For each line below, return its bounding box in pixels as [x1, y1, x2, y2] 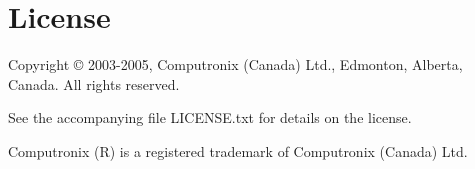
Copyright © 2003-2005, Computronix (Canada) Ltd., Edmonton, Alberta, [8, 54, 463, 75]
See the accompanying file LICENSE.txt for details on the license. [8, 107, 412, 128]
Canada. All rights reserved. [8, 73, 180, 94]
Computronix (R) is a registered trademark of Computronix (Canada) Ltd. [8, 140, 468, 161]
